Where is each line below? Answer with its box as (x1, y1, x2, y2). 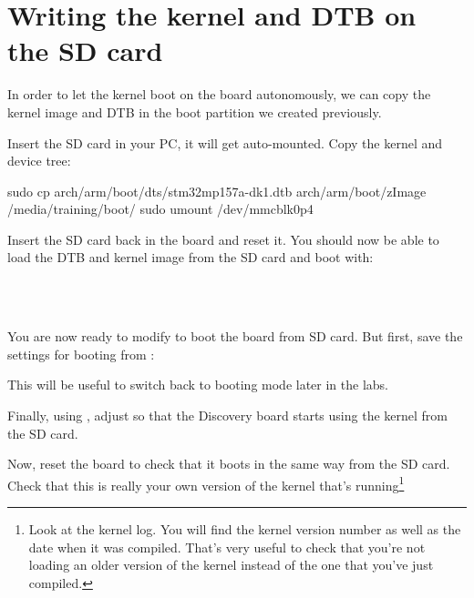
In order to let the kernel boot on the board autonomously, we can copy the (7, 85, 431, 104)
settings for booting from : (7, 344, 155, 363)
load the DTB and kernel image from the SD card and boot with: (7, 248, 374, 267)
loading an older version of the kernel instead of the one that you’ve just (28, 555, 434, 574)
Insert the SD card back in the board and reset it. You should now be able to (7, 229, 439, 248)
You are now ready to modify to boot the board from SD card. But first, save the (7, 327, 463, 346)
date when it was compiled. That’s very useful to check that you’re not (28, 537, 426, 556)
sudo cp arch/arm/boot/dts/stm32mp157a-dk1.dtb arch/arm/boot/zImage (7, 181, 427, 200)
